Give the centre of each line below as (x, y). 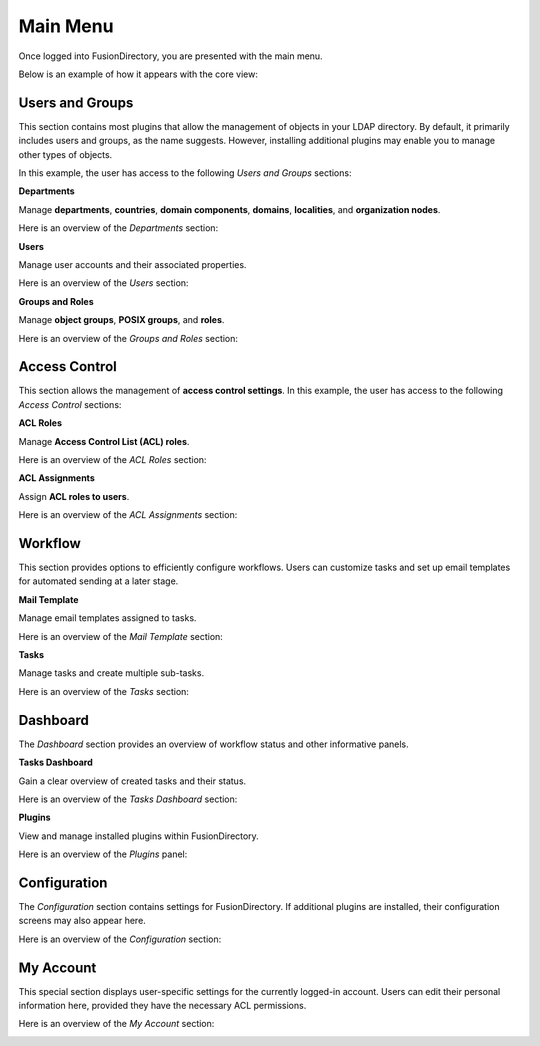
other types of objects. (65, 154)
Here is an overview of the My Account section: (116, 1024)
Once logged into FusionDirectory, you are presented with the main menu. (171, 56)
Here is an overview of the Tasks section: (104, 691)
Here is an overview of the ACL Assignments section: (128, 515)
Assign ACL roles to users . (74, 496)
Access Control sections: (70, 404)
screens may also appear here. (82, 921)
